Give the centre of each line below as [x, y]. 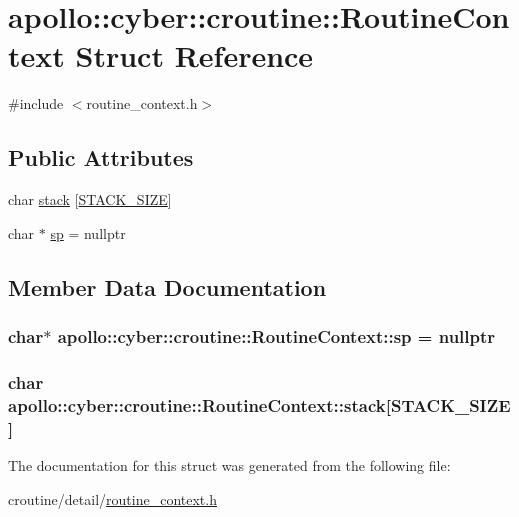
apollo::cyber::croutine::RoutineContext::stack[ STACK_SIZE [259, 404]
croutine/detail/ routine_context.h [112, 498]
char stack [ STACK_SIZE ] [90, 199]
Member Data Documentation [167, 286]
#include [36, 103]
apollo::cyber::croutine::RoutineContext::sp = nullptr [276, 336]
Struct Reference [194, 55]
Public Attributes [101, 157]
